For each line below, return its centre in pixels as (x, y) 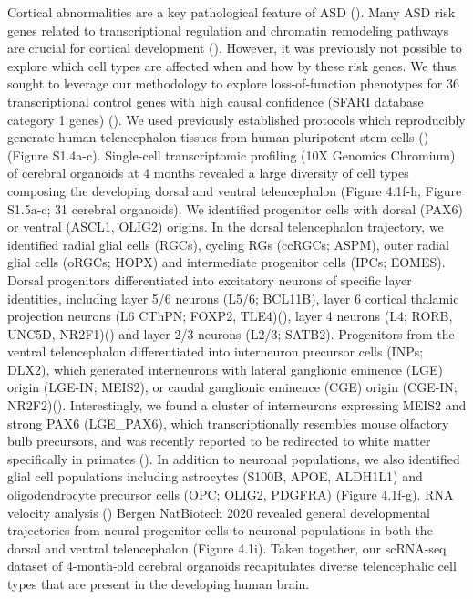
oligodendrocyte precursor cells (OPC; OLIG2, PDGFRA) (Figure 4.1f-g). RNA (231, 495)
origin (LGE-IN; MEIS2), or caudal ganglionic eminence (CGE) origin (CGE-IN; (232, 387)
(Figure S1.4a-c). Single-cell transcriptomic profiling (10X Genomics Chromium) (231, 155)
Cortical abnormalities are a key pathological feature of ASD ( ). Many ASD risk (231, 12)
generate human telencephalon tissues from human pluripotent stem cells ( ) (218, 137)
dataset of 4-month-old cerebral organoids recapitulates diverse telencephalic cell (232, 566)
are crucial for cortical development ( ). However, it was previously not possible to (235, 48)
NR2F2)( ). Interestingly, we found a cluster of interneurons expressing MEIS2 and (237, 405)
